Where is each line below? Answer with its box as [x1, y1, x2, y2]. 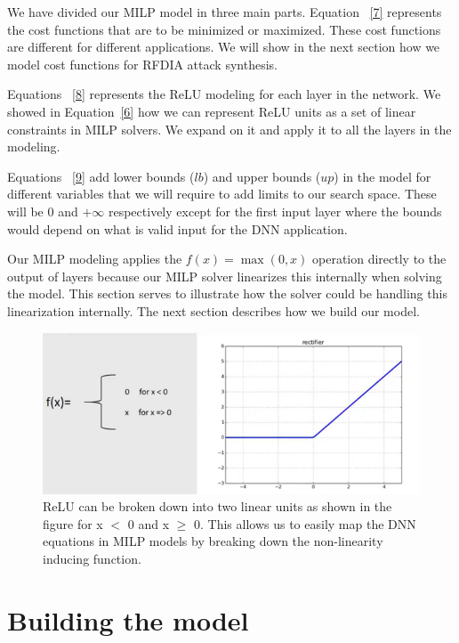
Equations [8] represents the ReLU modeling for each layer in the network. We [7, 85, 441, 103]
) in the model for [334, 167, 431, 185]
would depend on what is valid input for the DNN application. [7, 219, 348, 238]
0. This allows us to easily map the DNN [194, 514, 416, 533]
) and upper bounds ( [203, 167, 321, 185]
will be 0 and [7, 201, 78, 220]
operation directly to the [312, 249, 447, 268]
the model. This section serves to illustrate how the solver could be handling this [7, 284, 447, 303]
